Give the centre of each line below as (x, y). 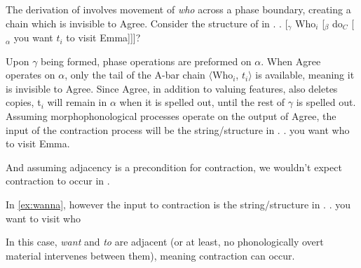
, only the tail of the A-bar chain (135, 75)
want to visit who (43, 218)
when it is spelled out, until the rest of (202, 102)
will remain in (77, 102)
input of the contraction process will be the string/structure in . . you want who (178, 129)
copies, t (23, 102)
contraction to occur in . (58, 181)
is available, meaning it (305, 75)
